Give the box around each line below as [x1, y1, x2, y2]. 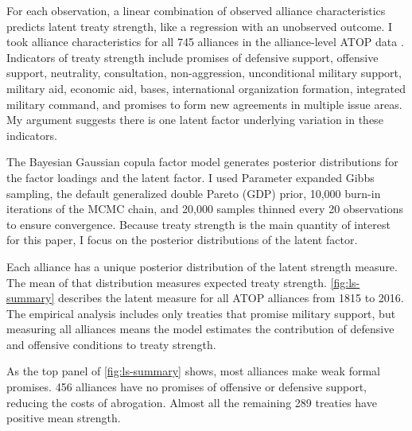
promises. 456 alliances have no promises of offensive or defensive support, [6, 379, 367, 395]
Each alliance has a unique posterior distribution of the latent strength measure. [6, 258, 398, 274]
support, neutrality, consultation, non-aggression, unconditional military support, [6, 64, 402, 81]
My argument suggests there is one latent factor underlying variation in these [6, 111, 383, 128]
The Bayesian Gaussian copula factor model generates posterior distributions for [6, 153, 398, 170]
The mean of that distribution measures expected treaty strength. [6, 274, 327, 290]
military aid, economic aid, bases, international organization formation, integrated [6, 80, 406, 96]
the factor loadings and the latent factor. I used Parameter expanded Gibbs [6, 169, 375, 185]
